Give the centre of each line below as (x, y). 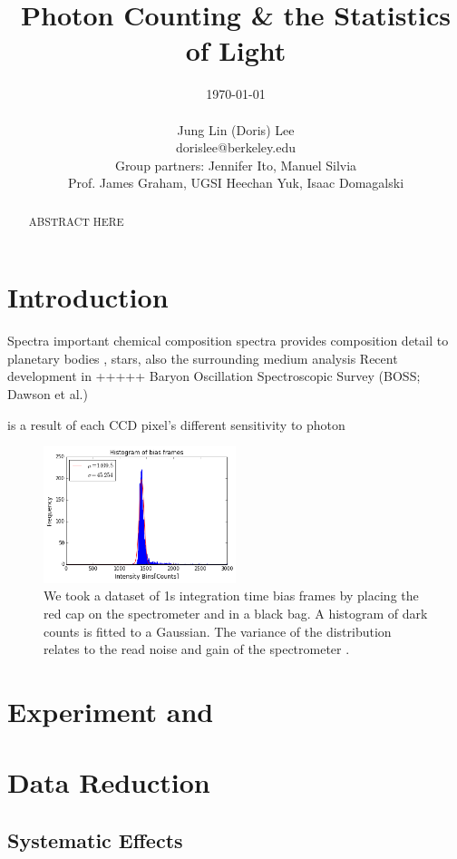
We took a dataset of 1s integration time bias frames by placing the (231, 595)
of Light (236, 50)
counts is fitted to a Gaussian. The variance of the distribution (218, 631)
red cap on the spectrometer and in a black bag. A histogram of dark (236, 613)
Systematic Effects (95, 839)
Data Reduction (109, 782)
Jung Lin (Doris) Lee (236, 129)
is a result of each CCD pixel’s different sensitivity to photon (176, 424)
